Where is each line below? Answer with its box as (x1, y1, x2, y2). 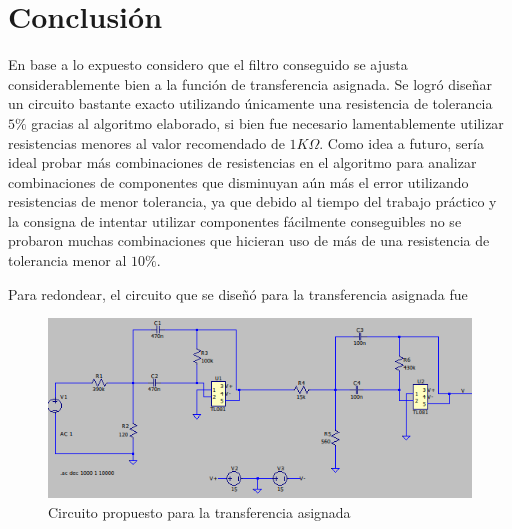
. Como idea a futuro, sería (319, 132, 484, 153)
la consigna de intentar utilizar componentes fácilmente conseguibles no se (8, 210, 462, 231)
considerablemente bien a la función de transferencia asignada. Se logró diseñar (8, 73, 492, 94)
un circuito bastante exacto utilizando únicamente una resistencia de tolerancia (8, 93, 493, 114)
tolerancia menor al (8, 250, 127, 271)
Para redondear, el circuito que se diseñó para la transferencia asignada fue (8, 283, 468, 304)
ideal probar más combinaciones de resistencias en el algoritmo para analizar (8, 152, 477, 173)
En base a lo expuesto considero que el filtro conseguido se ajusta (8, 54, 408, 75)
